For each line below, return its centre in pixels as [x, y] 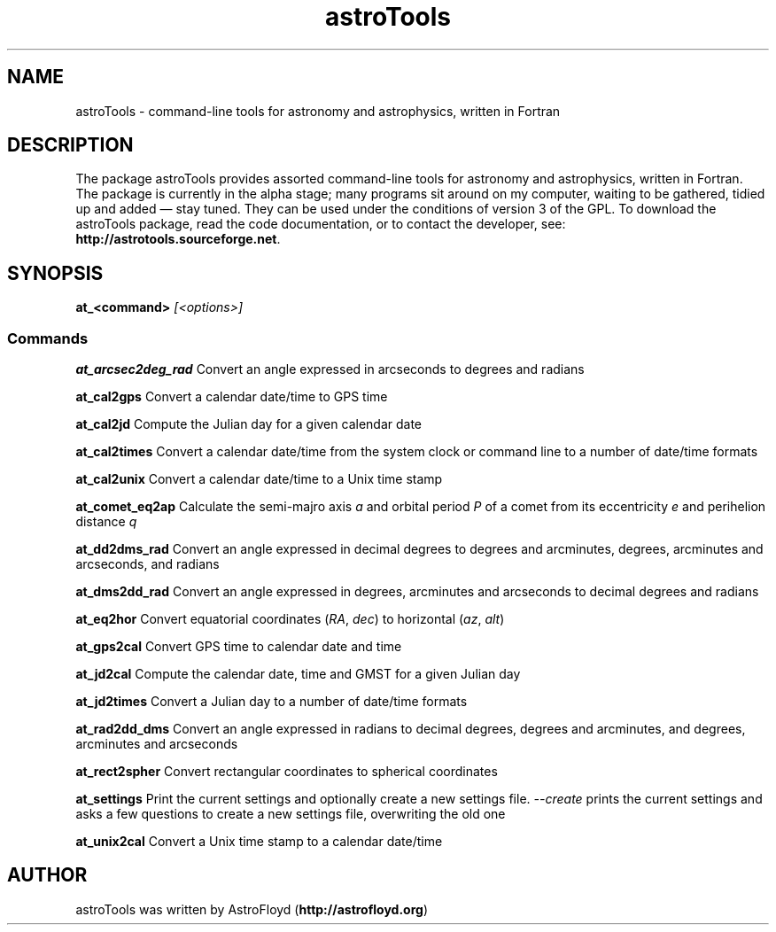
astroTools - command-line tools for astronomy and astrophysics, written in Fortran [318, 111]
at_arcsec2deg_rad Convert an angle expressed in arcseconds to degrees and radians [330, 369]
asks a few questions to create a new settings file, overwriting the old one [291, 814]
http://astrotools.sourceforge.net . [178, 239]
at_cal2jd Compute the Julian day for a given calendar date [248, 424]
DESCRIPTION [70, 145]
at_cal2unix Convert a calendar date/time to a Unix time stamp [259, 479]
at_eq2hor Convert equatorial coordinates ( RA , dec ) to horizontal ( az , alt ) [290, 619]
